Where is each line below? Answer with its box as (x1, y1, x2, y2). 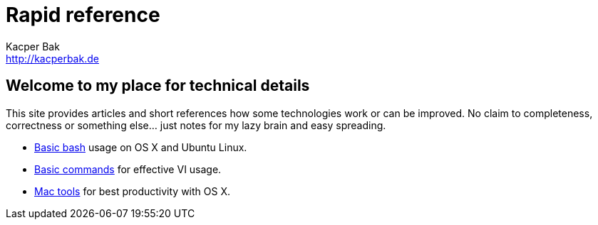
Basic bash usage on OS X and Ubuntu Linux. (34, 141, 247, 153)
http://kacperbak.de (6, 52, 99, 65)
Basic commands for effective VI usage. (34, 163, 222, 175)
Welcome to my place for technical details (6, 77, 310, 95)
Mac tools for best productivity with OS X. (34, 185, 231, 197)
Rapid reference (6, 3, 160, 27)
